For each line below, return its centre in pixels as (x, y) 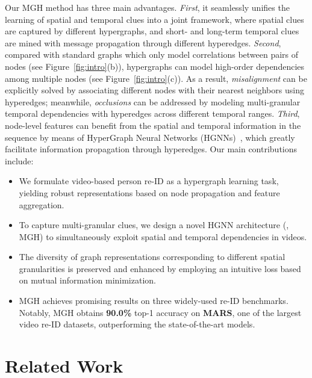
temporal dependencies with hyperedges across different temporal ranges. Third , (152, 113)
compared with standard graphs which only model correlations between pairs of (152, 54)
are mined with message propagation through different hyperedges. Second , (143, 42)
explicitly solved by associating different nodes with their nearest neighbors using (154, 90)
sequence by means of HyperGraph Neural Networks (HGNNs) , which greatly (150, 137)
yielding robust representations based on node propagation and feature (149, 192)
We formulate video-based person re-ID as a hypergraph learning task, (149, 181)
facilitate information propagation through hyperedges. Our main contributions (151, 149)
